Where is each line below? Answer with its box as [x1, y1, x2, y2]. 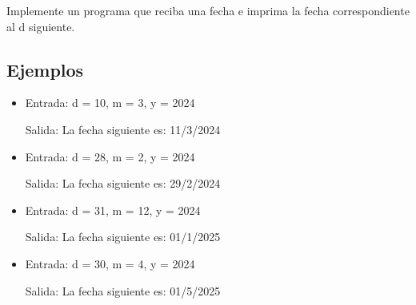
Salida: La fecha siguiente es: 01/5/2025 [25, 282, 221, 299]
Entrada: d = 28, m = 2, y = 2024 [25, 148, 195, 164]
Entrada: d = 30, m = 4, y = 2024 [25, 255, 195, 271]
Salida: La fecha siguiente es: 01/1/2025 [25, 228, 221, 245]
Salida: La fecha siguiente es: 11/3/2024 [25, 121, 221, 137]
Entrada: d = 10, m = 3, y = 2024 [25, 94, 195, 111]
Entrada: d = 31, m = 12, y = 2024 [25, 201, 201, 218]
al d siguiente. [6, 18, 75, 34]
